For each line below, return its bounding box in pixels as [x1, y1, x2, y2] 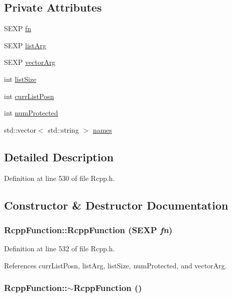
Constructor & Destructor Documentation [4, 197, 228, 213]
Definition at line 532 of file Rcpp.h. [4, 243, 115, 254]
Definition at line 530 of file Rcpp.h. [4, 172, 115, 183]
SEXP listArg [4, 40, 46, 50]
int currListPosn [4, 90, 54, 101]
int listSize [4, 73, 37, 84]
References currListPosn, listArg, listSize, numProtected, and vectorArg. [4, 260, 227, 270]
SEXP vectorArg [4, 57, 56, 67]
